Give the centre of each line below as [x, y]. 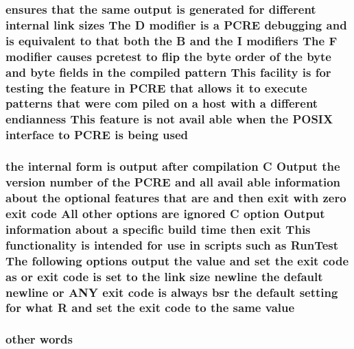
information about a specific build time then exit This [158, 229]
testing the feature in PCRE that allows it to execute [156, 87]
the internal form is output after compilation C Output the [173, 166]
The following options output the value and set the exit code [177, 260]
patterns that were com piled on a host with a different [162, 103]
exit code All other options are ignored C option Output [165, 213]
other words [39, 339]
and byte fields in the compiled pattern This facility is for [168, 72]
